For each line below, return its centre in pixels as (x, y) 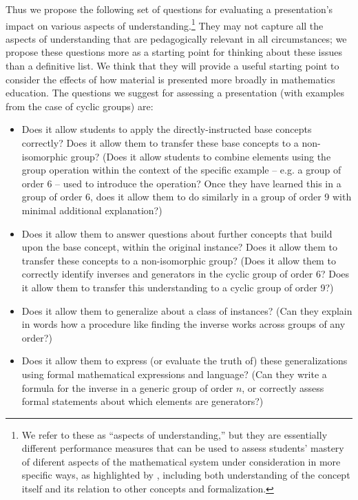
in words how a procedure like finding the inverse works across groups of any (183, 324)
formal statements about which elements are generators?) (143, 401)
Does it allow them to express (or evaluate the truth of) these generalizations (185, 361)
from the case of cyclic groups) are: (80, 106)
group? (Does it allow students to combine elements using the (201, 156)
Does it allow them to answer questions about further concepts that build (177, 233)
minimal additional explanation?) (92, 210)
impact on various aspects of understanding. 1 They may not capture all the (165, 24)
